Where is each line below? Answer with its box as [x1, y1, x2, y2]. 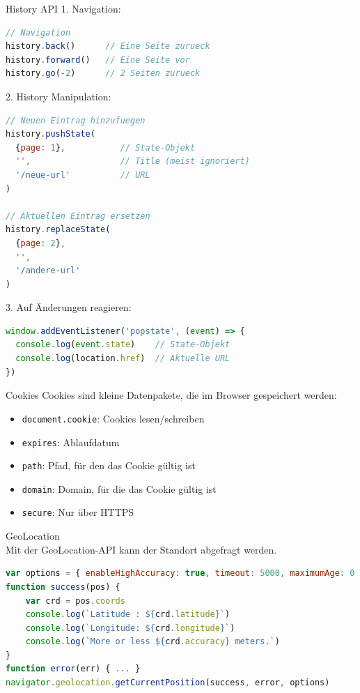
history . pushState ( [6, 129, 95, 139]
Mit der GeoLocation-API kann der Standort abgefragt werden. [6, 542, 277, 556]
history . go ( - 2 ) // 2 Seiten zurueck [6, 68, 201, 79]
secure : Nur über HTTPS [22, 505, 134, 519]
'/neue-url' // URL [15, 169, 150, 180]
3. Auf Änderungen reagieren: [6, 300, 132, 314]
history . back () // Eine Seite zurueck [6, 41, 210, 52]
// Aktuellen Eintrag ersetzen [6, 211, 150, 221]
